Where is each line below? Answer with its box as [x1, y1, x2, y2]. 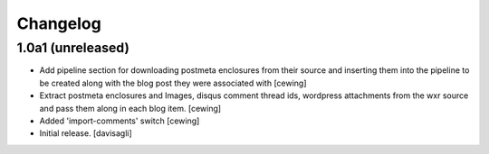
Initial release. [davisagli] [39, 128, 133, 139]
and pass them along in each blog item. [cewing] [39, 103, 222, 113]
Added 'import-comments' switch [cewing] [39, 115, 200, 126]
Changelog [16, 14, 101, 33]
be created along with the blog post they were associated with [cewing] [39, 77, 307, 88]
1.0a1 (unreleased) [16, 40, 130, 56]
